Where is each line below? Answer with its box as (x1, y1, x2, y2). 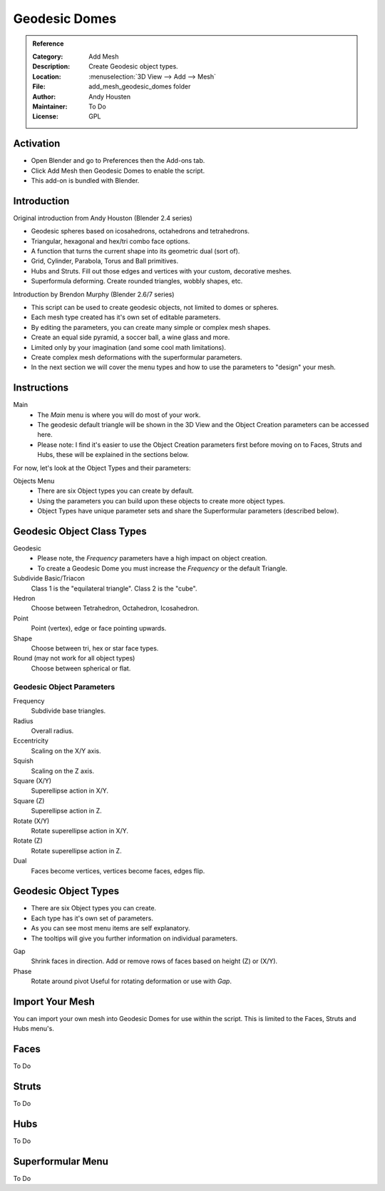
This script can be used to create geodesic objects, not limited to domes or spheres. (31, 303, 279, 311)
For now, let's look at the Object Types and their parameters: (13, 463, 192, 472)
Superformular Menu (13, 1155, 108, 1167)
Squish (13, 757, 34, 765)
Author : (32, 92, 56, 101)
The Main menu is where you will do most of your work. (37, 411, 201, 419)
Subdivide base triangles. (31, 707, 106, 715)
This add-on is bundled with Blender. (31, 176, 140, 185)
